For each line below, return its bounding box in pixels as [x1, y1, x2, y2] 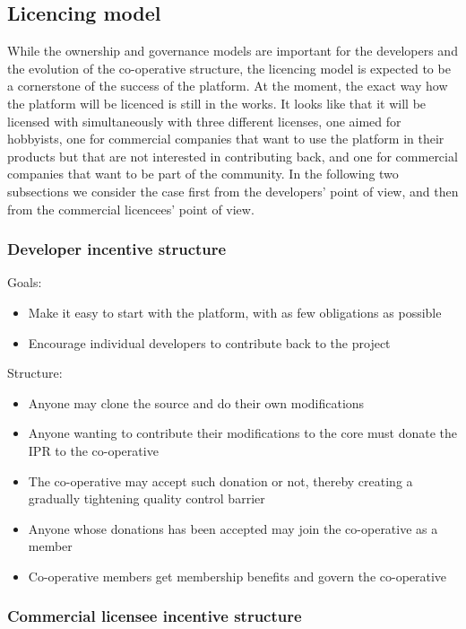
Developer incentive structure [7, 238, 227, 260]
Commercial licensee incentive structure [7, 605, 302, 627]
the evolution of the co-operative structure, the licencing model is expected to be [7, 58, 451, 77]
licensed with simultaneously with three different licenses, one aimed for [7, 111, 401, 130]
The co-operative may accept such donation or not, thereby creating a [28, 471, 413, 490]
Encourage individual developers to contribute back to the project [28, 333, 391, 352]
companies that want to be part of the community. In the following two [7, 164, 399, 183]
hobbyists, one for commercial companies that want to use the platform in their [7, 129, 444, 148]
